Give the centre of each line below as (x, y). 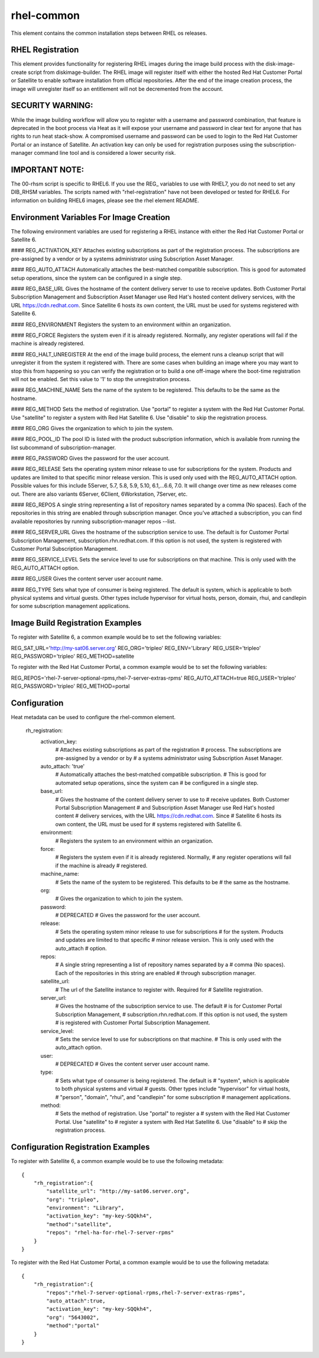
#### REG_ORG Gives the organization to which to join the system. (92, 428)
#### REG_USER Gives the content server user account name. (87, 579)
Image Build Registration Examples (76, 623)
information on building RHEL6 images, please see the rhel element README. (105, 200)
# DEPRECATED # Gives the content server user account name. (132, 1064)
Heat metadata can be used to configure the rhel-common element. (93, 717)
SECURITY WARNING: (52, 105)
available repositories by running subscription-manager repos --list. (93, 521)
